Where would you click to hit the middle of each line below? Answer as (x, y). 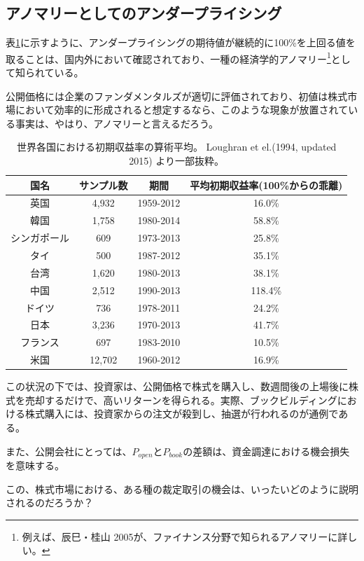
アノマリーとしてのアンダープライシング (144, 13)
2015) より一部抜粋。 (177, 161)
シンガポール (40, 238)
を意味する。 (35, 465)
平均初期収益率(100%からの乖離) (266, 185)
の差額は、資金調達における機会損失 (266, 451)
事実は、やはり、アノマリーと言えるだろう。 (117, 123)
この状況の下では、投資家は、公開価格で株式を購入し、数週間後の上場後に (177, 386)
